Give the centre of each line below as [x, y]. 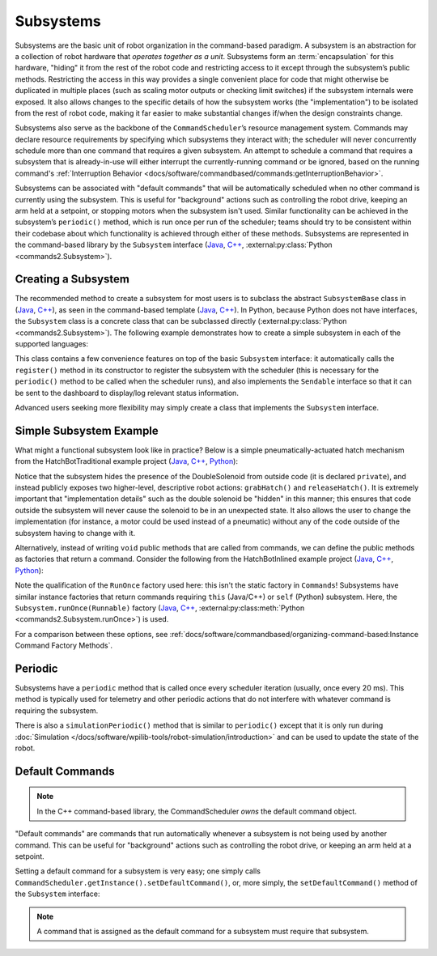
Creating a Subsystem [72, 279]
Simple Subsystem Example [87, 430]
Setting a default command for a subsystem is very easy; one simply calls [138, 871]
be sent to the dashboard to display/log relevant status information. [127, 393]
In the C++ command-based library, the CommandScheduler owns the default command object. [197, 811]
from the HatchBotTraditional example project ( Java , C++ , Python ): [127, 461]
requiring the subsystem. [57, 710]
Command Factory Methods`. [64, 646]
